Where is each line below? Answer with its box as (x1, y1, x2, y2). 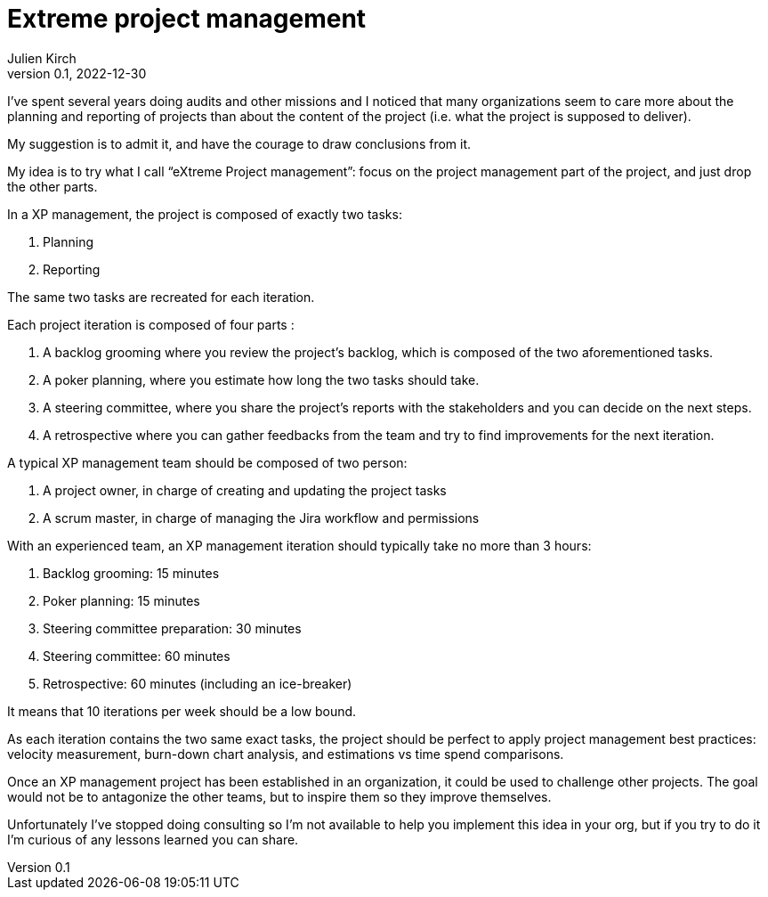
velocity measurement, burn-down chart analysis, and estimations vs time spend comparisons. (7, 746, 564, 762)
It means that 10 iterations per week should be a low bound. (7, 703, 357, 719)
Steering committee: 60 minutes (43, 648, 230, 664)
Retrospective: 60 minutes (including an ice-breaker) (43, 675, 352, 691)
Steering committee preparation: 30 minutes (43, 620, 302, 636)
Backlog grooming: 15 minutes (43, 565, 220, 581)
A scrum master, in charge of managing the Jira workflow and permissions (43, 510, 480, 526)
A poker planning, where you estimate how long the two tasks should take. (43, 371, 480, 387)
